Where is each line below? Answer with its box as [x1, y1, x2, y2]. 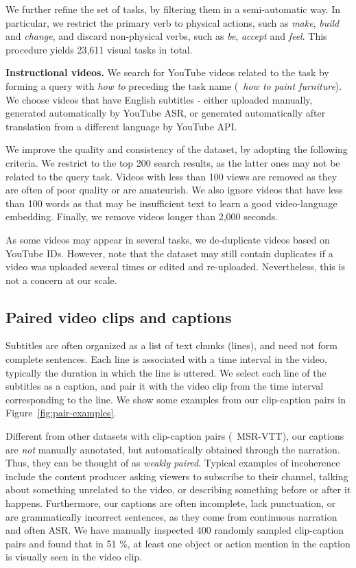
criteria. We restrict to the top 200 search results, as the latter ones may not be [5, 155, 340, 169]
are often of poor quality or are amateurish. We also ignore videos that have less [5, 182, 343, 197]
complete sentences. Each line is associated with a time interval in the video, [5, 352, 327, 366]
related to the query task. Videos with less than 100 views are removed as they [5, 169, 337, 183]
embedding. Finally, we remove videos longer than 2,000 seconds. [5, 209, 278, 224]
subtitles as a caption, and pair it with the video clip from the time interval [5, 379, 324, 393]
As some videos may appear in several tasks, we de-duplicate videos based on [5, 232, 330, 246]
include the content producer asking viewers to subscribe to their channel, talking [5, 469, 348, 483]
